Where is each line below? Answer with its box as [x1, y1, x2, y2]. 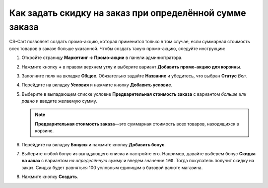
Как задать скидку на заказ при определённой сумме [9, 7, 246, 18]
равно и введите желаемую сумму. [21, 98, 97, 104]
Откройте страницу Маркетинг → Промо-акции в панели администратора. [21, 55, 183, 61]
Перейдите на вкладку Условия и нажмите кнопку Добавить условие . [21, 82, 173, 88]
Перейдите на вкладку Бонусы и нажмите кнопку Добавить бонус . [21, 141, 166, 147]
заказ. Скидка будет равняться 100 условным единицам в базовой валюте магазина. [21, 164, 203, 171]
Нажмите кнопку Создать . [21, 174, 79, 180]
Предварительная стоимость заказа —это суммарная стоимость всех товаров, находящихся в [35, 121, 239, 126]
